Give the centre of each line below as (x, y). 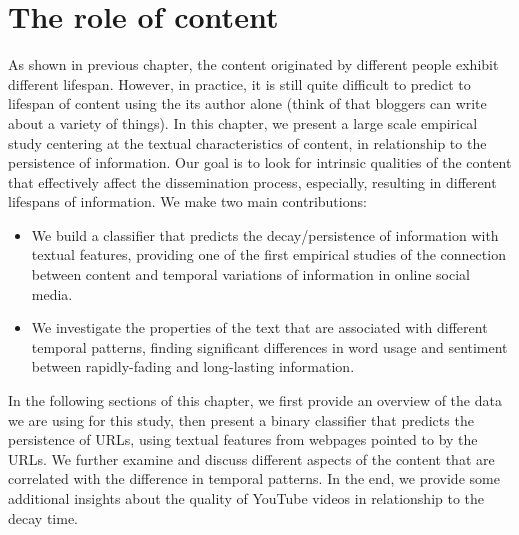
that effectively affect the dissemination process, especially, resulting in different (252, 181)
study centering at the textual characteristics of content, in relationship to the (247, 142)
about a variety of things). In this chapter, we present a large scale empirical (243, 122)
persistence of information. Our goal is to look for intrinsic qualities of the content (260, 162)
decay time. (43, 517)
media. (52, 293)
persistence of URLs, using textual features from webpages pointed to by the (243, 439)
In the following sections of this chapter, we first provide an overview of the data (255, 400)
